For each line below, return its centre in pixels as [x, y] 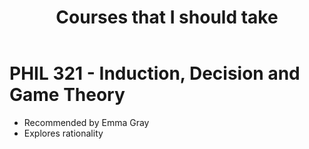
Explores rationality [63, 133]
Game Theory [67, 95]
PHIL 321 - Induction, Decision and [155, 73]
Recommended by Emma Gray [86, 122]
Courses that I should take [167, 17]
